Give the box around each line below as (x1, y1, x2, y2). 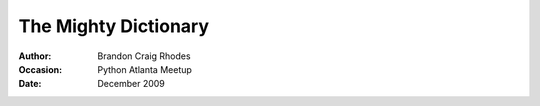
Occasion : (18, 63, 63, 75)
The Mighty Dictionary (18, 15, 210, 37)
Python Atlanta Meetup (97, 63, 192, 75)
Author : (18, 50, 52, 62)
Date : (18, 78, 42, 90)
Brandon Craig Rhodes (97, 50, 191, 62)
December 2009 (97, 78, 165, 90)
